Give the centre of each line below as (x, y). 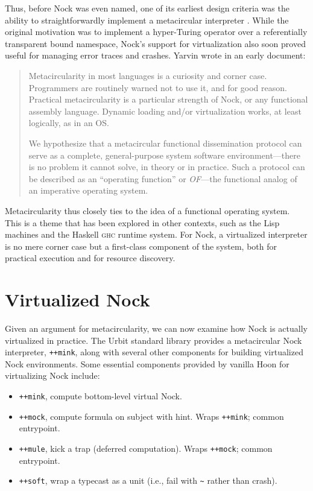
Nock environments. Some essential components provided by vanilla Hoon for (147, 363)
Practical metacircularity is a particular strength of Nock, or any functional (168, 99)
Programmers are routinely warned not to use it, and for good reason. (158, 87)
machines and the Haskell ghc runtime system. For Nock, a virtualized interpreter (156, 234)
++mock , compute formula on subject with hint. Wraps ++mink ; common (151, 416)
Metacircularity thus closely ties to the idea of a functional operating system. (147, 210)
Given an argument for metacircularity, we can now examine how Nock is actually (156, 328)
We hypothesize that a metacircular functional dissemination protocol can (165, 143)
